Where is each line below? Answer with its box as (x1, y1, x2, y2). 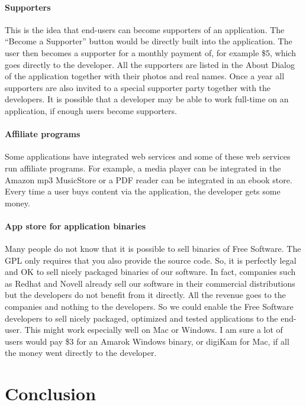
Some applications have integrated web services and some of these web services (5, 150, 291, 163)
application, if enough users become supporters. (5, 104, 177, 116)
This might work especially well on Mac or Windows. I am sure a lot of (24, 323, 283, 336)
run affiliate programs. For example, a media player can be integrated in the (5, 161, 281, 174)
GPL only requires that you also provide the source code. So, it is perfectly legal (5, 254, 297, 266)
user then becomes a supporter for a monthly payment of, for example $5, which (5, 46, 296, 59)
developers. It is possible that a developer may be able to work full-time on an (5, 93, 289, 105)
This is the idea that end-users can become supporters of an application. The (5, 23, 285, 35)
